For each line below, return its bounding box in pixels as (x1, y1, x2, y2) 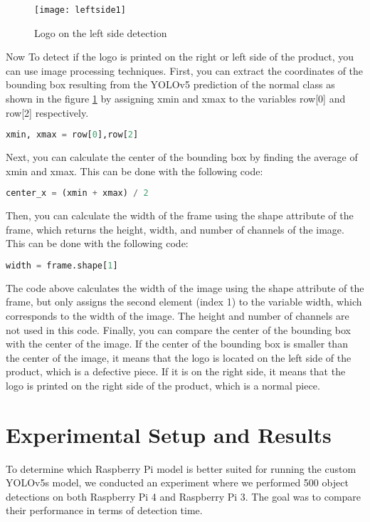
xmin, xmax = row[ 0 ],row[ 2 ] (6, 130, 139, 140)
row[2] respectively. (6, 105, 89, 120)
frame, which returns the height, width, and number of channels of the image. (6, 221, 344, 236)
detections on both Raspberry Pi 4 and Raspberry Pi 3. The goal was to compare (6, 489, 361, 503)
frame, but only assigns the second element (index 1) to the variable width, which (6, 294, 362, 309)
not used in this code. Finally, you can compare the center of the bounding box (6, 322, 351, 337)
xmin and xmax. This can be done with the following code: (6, 163, 263, 178)
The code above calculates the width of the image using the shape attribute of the (6, 280, 364, 295)
